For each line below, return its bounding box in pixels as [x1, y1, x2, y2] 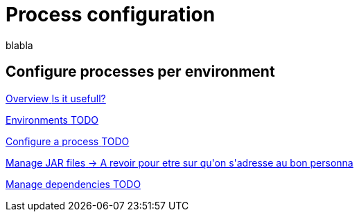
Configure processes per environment [6, 63, 275, 81]
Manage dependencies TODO [6, 178, 141, 190]
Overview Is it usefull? [6, 92, 106, 104]
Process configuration [6, 3, 216, 26]
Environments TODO [6, 113, 99, 126]
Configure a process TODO [6, 135, 130, 147]
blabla [6, 39, 33, 51]
